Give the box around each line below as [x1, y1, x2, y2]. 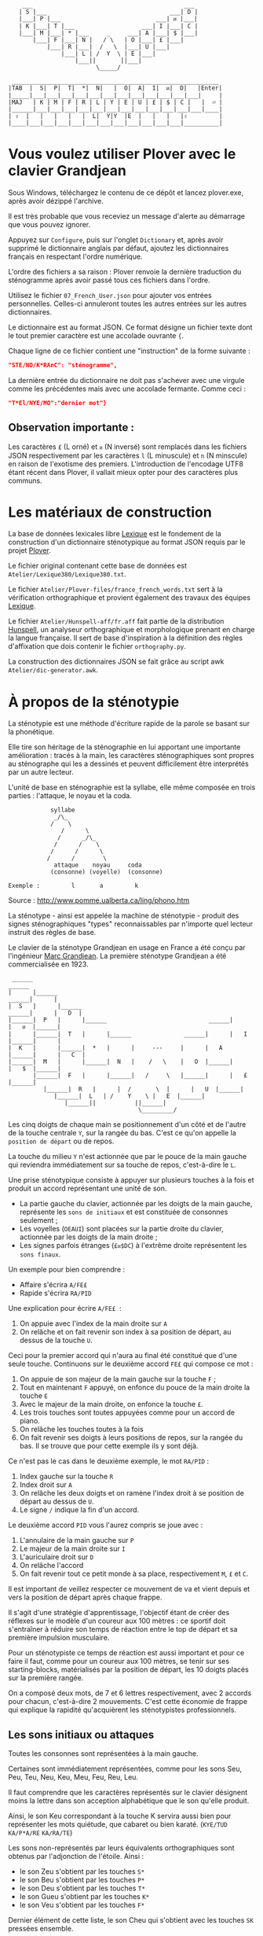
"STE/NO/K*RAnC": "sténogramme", [8, 361, 118, 369]
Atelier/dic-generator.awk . [8, 665, 99, 675]
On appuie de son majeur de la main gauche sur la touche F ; [19, 1375, 216, 1384]
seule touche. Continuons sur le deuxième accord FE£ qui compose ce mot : [8, 1359, 254, 1369]
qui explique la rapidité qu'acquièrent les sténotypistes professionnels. [8, 1705, 237, 1715]
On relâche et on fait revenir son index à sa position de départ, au [19, 1327, 232, 1337]
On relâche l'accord [19, 1561, 84, 1570]
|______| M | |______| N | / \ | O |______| [8, 1058, 234, 1066]
